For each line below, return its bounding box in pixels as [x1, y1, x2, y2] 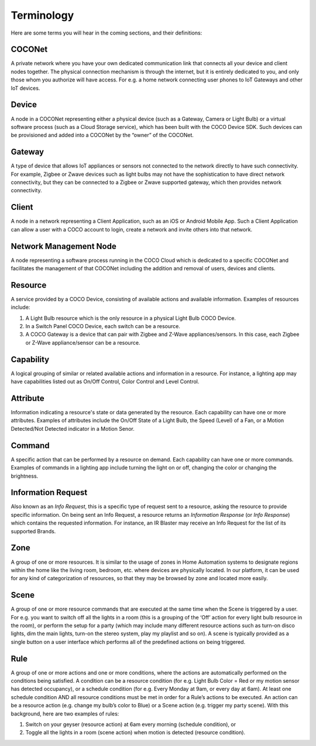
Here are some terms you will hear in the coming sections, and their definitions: [11, 29, 202, 36]
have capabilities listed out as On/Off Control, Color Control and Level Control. [11, 378, 200, 385]
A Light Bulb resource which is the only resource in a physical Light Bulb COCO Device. [25, 314, 236, 322]
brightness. [11, 472, 39, 479]
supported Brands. [11, 527, 56, 534]
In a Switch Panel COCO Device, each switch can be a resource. [25, 323, 181, 330]
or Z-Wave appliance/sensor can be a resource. [25, 339, 140, 346]
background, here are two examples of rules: [11, 710, 119, 717]
